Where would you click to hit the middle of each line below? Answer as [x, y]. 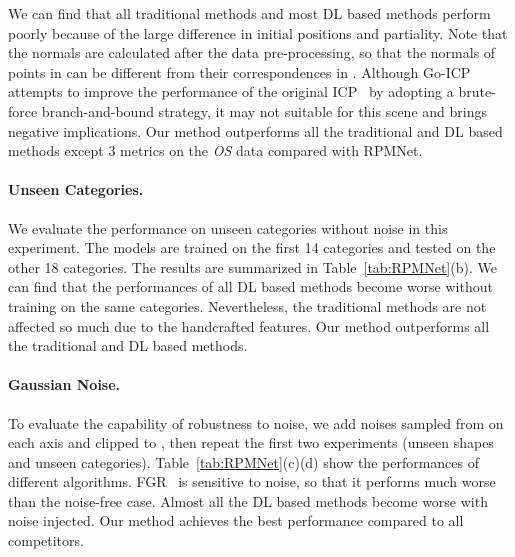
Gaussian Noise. [64, 384]
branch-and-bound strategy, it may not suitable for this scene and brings [264, 110]
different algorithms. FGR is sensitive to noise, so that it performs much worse [252, 481]
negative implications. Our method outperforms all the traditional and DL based [255, 130]
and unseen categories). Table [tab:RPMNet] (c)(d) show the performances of [244, 461]
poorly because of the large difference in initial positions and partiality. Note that [258, 32]
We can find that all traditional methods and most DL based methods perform [249, 13]
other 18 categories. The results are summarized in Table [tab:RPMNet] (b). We [252, 266]
